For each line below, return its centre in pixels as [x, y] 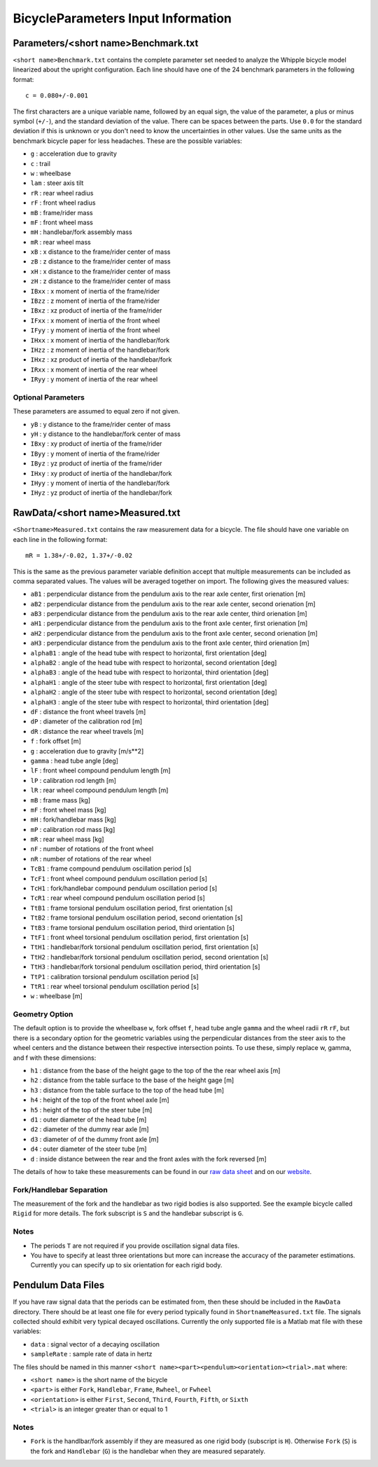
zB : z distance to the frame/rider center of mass [100, 261]
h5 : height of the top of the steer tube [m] [91, 1110]
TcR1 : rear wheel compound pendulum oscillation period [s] [118, 898]
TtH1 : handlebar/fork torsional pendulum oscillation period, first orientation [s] [145, 947]
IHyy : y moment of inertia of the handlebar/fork [100, 483]
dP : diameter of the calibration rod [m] [86, 721]
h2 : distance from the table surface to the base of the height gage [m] [132, 1080]
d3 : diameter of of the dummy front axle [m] [94, 1139]
